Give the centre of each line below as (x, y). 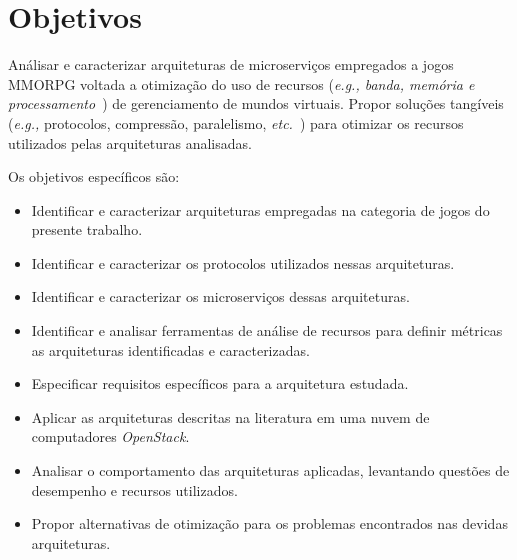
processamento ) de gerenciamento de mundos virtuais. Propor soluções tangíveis (256, 103)
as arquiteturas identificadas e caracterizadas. (170, 349)
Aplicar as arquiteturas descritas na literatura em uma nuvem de (230, 416)
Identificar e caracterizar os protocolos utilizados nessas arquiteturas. (243, 262)
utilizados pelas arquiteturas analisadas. (130, 142)
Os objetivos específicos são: (94, 176)
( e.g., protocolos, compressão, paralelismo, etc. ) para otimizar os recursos (236, 122)
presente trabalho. (87, 229)
